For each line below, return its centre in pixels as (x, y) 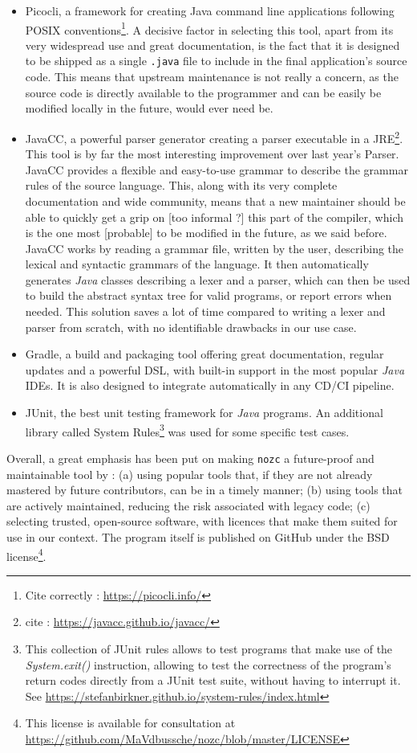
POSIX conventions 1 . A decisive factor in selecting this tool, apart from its (209, 28)
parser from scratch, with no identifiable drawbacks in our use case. (191, 327)
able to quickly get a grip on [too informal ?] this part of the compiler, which (214, 217)
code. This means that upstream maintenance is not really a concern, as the (212, 77)
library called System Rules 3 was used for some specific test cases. (187, 430)
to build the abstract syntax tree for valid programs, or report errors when (208, 295)
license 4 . (26, 555)
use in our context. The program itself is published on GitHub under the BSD (198, 536)
